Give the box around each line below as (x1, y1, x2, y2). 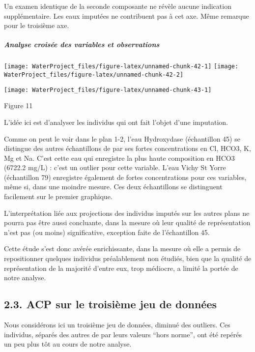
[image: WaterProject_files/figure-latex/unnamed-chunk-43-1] (4, 86, 212, 93)
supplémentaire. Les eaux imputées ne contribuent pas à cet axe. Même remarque (4, 10, 249, 21)
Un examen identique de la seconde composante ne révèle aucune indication (4, 1, 231, 11)
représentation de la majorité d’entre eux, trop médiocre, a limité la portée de (4, 263, 238, 273)
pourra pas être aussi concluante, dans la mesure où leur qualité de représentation (4, 217, 251, 228)
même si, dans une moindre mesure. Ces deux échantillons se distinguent (4, 181, 223, 192)
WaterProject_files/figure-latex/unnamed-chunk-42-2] (4, 71, 184, 78)
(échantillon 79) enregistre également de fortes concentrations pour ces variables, (4, 172, 247, 182)
